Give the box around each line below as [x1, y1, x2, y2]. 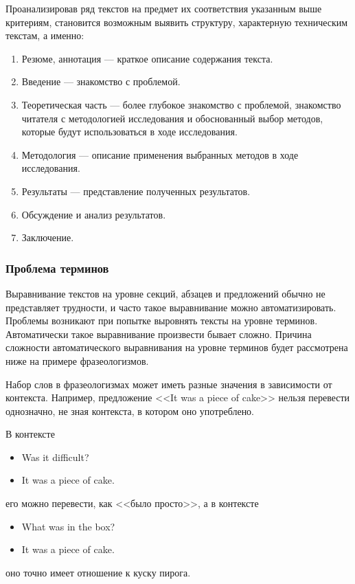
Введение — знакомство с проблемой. [21, 74, 181, 89]
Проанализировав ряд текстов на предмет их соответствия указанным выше [5, 1, 322, 15]
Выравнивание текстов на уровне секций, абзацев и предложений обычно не [5, 286, 325, 300]
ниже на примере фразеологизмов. [5, 353, 149, 368]
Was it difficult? [21, 449, 89, 464]
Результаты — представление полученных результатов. [21, 183, 251, 198]
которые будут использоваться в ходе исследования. [21, 124, 238, 139]
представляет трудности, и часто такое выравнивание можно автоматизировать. [5, 300, 336, 314]
